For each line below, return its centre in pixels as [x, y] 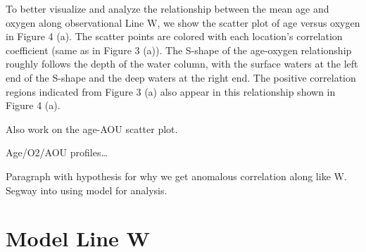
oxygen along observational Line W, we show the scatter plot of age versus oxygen [183, 22]
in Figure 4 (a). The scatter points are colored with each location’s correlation [174, 36]
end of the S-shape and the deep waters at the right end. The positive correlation [181, 77]
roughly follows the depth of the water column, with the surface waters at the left [182, 64]
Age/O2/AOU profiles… [57, 152]
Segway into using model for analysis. [87, 190]
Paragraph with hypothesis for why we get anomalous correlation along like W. [176, 176]
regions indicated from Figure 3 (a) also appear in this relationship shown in [171, 91]
